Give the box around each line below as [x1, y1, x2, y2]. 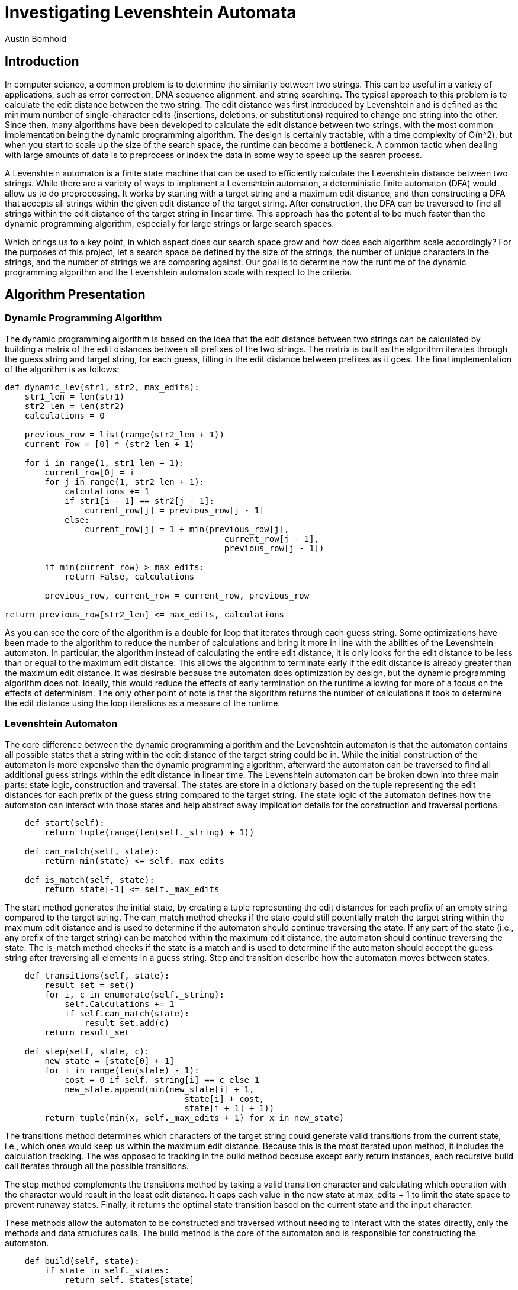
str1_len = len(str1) [24, 391, 125, 401]
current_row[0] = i [44, 467, 135, 477]
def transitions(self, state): [24, 970, 170, 980]
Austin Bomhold [5, 33, 66, 44]
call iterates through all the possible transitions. [5, 1160, 189, 1171]
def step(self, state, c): [24, 1046, 150, 1056]
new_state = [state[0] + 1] [44, 1056, 175, 1066]
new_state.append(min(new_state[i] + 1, [65, 1084, 255, 1094]
